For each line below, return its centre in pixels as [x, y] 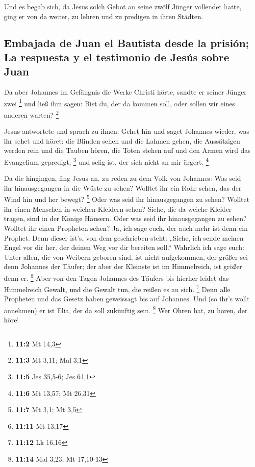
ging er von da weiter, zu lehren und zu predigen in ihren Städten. [103, 16]
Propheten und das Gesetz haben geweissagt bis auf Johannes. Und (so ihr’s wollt [127, 299]
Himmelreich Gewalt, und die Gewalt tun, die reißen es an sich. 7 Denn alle [117, 288]
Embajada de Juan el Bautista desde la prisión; [127, 42]
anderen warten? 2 [31, 114]
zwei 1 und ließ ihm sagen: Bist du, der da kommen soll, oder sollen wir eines [120, 102]
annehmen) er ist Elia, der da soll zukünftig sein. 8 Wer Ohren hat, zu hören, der [126, 309]
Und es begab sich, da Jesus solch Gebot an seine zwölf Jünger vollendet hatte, [123, 6]
